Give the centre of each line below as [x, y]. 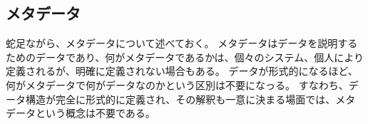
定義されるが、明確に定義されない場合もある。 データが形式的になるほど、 [182, 71]
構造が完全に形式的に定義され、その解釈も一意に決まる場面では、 [180, 99]
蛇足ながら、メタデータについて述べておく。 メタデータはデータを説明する [182, 43]
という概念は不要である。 [95, 113]
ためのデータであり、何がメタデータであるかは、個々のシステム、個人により [185, 57]
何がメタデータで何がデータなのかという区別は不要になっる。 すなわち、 [177, 84]
